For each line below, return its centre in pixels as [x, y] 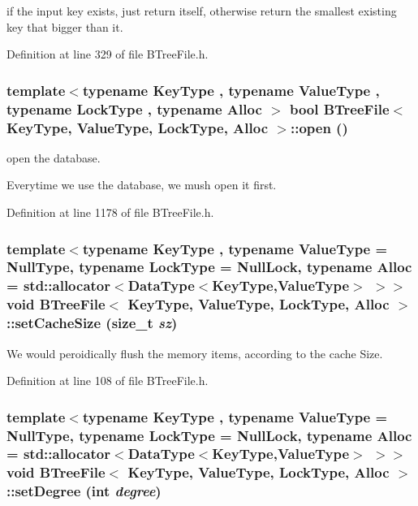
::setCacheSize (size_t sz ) [92, 323]
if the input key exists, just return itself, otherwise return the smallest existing [202, 11]
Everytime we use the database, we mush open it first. [142, 185]
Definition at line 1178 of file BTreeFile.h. [110, 212]
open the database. [54, 157]
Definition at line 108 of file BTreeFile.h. [108, 381]
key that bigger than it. [65, 26]
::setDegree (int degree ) [84, 491]
